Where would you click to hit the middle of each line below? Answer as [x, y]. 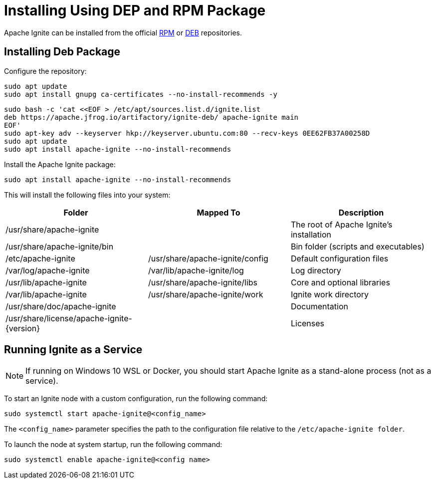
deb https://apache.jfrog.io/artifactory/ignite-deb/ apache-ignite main [151, 117]
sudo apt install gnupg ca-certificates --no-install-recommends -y [141, 94]
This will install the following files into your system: [87, 195]
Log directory [316, 270]
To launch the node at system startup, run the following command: [113, 445]
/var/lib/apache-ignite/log [196, 270]
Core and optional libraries [340, 282]
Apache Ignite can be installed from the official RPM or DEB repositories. [123, 32]
